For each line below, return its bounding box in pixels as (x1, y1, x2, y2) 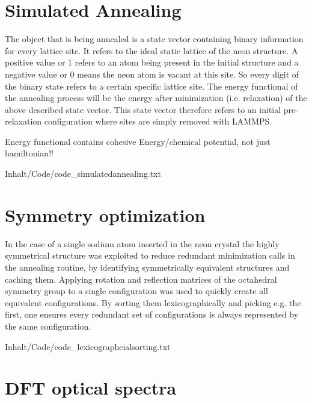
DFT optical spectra (5, 375, 177, 400)
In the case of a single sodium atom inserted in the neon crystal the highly (5, 237, 280, 250)
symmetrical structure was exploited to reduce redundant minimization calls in (5, 249, 295, 262)
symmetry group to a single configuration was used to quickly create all (5, 285, 268, 297)
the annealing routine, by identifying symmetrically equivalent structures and (5, 260, 290, 273)
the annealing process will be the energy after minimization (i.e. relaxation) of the (5, 91, 307, 104)
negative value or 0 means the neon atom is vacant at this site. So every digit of (5, 67, 299, 80)
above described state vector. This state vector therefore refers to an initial (5, 103, 281, 115)
